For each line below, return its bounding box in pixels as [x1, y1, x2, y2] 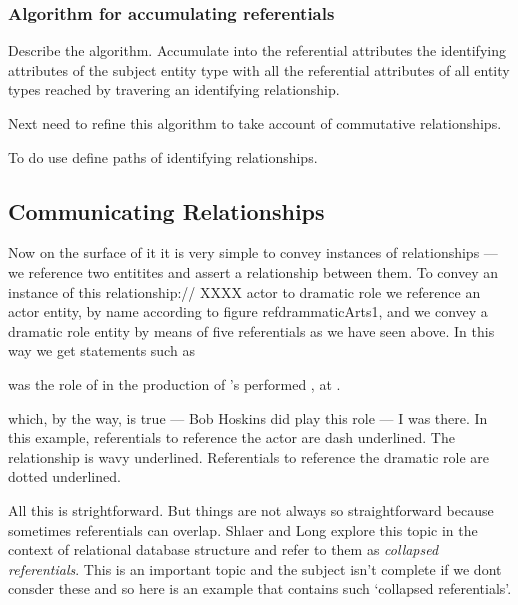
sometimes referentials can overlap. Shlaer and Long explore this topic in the [8, 519, 478, 540]
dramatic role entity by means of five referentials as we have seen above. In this [8, 320, 495, 341]
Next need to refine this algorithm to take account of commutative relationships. [8, 113, 502, 133]
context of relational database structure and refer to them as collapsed [8, 539, 439, 560]
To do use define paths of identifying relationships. [8, 146, 318, 167]
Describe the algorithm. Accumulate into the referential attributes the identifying [8, 40, 506, 61]
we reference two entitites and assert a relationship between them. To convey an [8, 261, 498, 282]
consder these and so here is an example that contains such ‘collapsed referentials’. [8, 578, 512, 599]
